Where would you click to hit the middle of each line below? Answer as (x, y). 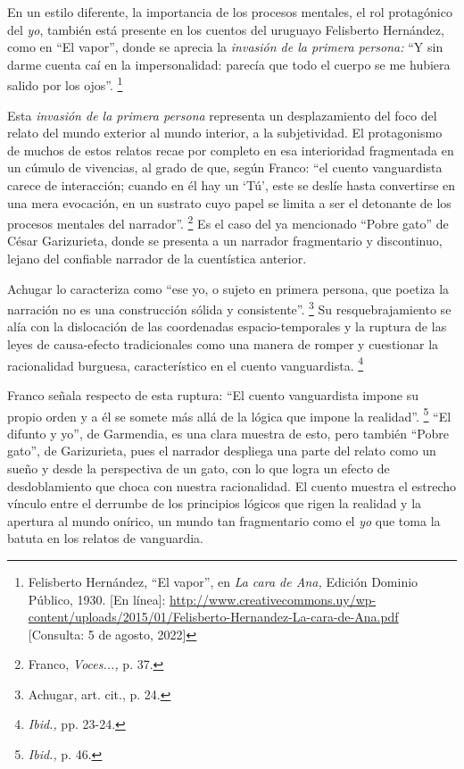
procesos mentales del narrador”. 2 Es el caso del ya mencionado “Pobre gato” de (228, 222)
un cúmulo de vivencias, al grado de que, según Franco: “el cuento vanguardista (225, 167)
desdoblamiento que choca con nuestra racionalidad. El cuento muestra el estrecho (232, 485)
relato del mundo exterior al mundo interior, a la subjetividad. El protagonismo (225, 133)
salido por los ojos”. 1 (65, 84)
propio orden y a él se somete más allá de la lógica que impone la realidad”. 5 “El (229, 414)
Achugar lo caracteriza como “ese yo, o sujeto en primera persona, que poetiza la (228, 288)
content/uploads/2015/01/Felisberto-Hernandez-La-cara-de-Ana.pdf (213, 617)
